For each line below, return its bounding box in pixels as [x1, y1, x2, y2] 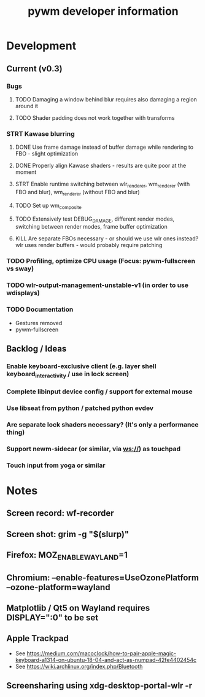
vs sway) [6, 264, 34, 273]
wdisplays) [6, 289, 40, 297]
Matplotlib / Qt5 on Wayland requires [6, 603, 150, 613]
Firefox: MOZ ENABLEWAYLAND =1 [6, 550, 128, 562]
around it [15, 102, 39, 109]
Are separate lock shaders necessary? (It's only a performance [6, 420, 199, 428]
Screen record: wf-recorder [6, 508, 114, 519]
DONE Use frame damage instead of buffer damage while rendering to [15, 143, 194, 151]
